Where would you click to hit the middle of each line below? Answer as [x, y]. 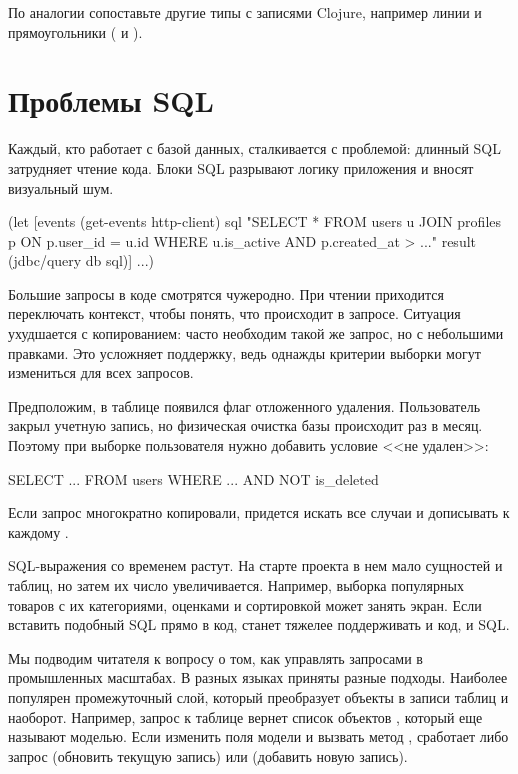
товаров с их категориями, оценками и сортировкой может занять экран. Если [245, 604]
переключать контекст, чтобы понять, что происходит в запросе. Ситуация [234, 313]
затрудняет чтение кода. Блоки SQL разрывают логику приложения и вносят [241, 167]
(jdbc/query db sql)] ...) [81, 260]
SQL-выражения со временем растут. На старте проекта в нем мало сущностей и [255, 565]
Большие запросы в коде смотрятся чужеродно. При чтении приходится [226, 293]
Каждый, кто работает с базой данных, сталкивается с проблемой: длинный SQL [254, 148]
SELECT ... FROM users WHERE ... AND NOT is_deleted [193, 478]
